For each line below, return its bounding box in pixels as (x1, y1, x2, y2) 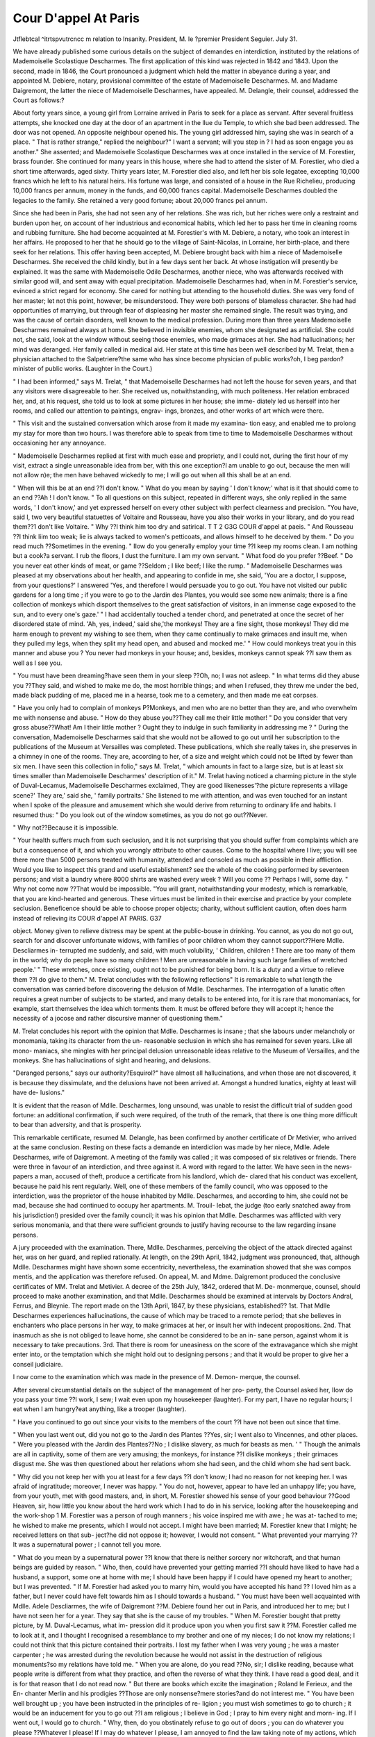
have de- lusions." (12, 1088, 65, 1097)
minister (12, 365, 36, 373)
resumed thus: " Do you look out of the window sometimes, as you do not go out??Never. (12, 810, 268, 819)
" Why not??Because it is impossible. (12, 823, 119, 832)
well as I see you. (12, 659, 62, 667)
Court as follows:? (12, 96, 65, 104)
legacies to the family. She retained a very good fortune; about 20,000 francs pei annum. (12, 196, 267, 204)
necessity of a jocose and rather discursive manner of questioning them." (12, 1014, 224, 1023)
